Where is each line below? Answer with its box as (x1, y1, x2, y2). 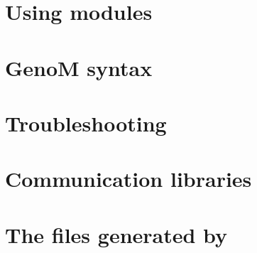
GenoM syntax (5, 53, 153, 82)
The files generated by (5, 220, 228, 249)
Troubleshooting (5, 108, 167, 137)
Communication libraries (5, 164, 252, 193)
